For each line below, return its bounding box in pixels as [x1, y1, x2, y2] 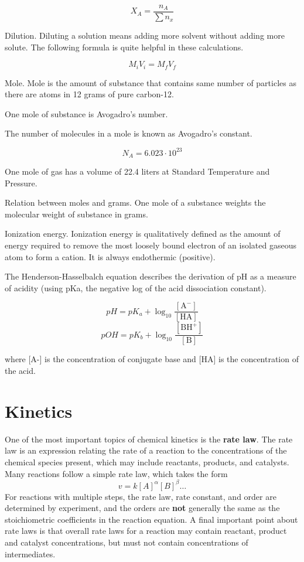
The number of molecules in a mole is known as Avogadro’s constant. [5, 127, 252, 139]
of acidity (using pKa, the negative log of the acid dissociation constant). [5, 281, 267, 294]
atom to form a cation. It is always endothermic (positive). [5, 250, 216, 263]
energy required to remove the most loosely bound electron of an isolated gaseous [5, 239, 296, 251]
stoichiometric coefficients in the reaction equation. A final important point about [5, 513, 298, 525]
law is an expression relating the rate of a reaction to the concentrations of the [5, 444, 287, 457]
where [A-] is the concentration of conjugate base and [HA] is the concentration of [5, 353, 299, 365]
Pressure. [5, 176, 37, 189]
